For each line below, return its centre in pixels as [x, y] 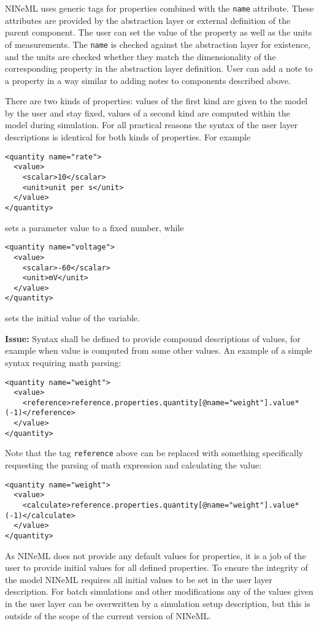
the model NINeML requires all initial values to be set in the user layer [139, 579]
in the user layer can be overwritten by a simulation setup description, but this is [158, 603]
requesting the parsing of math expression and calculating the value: [133, 465]
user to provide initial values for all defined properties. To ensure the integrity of [156, 567]
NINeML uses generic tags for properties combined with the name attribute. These [159, 8]
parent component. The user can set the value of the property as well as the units [159, 32]
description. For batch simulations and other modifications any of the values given [159, 591]
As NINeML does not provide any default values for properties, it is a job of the [156, 555]
